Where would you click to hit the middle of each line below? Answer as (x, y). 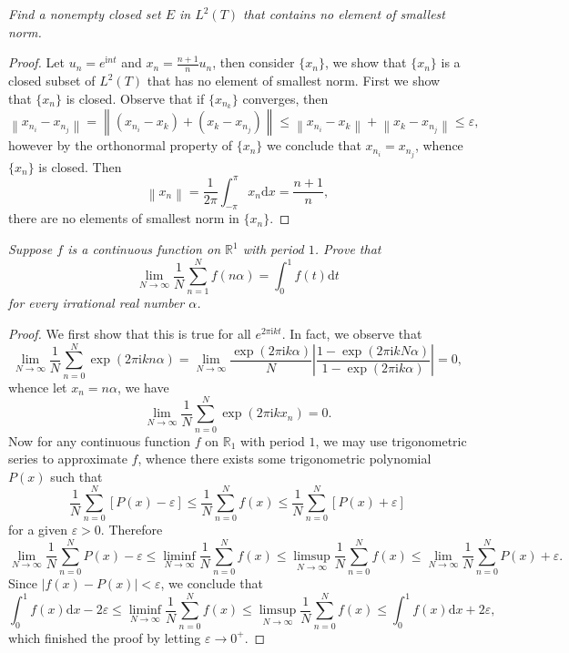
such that (76, 476)
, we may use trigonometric (391, 440)
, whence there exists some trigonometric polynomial (284, 459)
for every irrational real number (97, 303)
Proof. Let (36, 62)
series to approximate (68, 459)
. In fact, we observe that (352, 334)
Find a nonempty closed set (85, 14)
